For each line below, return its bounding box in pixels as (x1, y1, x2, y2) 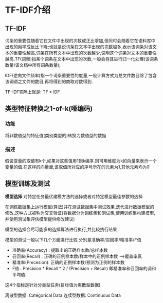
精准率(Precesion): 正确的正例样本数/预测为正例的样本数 (12, 259, 125, 265)
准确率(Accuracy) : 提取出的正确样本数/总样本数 (12, 247, 108, 253)
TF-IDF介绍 (5, 4, 51, 16)
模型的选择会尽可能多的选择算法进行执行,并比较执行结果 (5, 226, 118, 232)
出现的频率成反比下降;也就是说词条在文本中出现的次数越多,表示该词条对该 (5, 44, 153, 49)
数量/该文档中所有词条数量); (5, 62, 61, 68)
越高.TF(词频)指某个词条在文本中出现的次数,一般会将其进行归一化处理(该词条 (5, 56, 158, 61)
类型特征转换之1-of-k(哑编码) (5, 104, 93, 113)
